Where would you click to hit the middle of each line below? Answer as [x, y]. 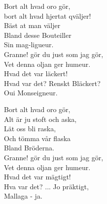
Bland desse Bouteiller [38, 35]
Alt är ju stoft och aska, [40, 119]
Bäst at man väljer [32, 25]
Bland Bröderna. [29, 148]
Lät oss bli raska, [30, 129]
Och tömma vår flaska [37, 138]
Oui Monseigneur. [31, 93]
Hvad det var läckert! [36, 73]
